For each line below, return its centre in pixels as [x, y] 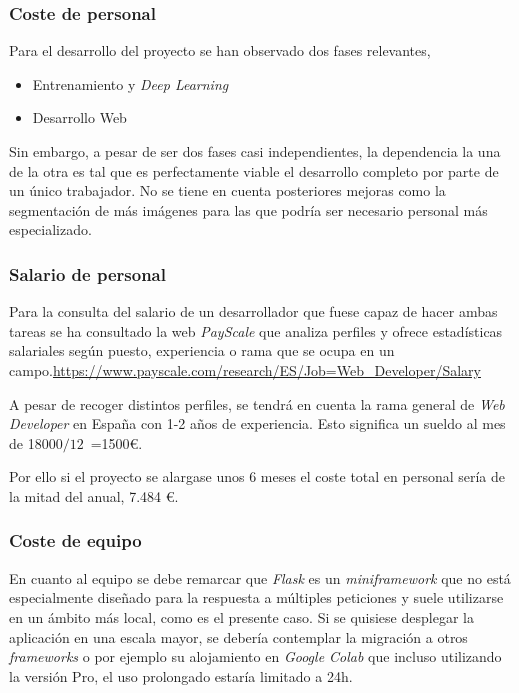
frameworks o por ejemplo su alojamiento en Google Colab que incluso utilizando [255, 656]
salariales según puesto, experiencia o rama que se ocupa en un [202, 350]
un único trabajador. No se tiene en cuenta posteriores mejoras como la [227, 190]
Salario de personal [87, 273]
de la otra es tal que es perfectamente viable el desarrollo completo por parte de [254, 170]
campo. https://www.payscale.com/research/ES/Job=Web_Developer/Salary [245, 369]
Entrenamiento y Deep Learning [130, 83]
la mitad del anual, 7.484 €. [94, 495]
